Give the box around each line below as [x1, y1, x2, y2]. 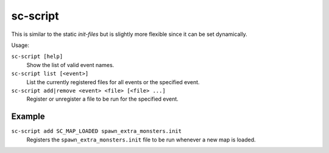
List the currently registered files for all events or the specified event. [26, 78, 200, 85]
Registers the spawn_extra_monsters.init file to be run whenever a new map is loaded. [26, 136, 256, 143]
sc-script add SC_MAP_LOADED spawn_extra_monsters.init [11, 128, 182, 135]
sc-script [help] [11, 53, 63, 60]
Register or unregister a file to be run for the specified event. [26, 95, 179, 103]
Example [11, 112, 45, 122]
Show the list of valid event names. [26, 61, 115, 68]
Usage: [11, 41, 30, 49]
